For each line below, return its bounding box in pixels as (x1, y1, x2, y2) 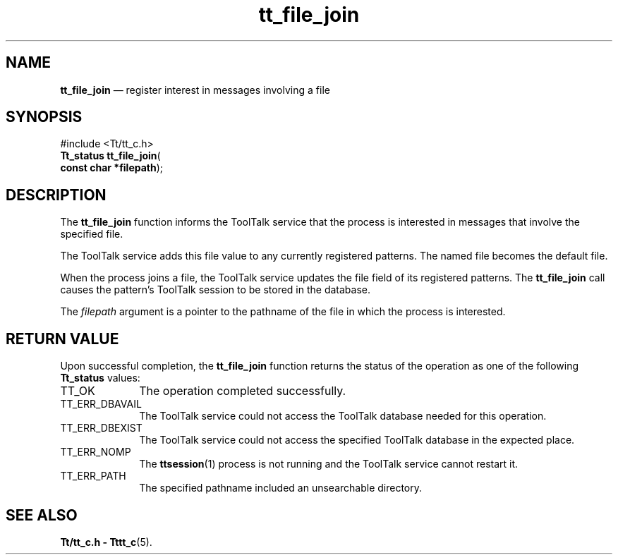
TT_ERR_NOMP (60, 446, 131, 458)
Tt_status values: (60, 372, 140, 384)
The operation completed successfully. (139, 384, 346, 398)
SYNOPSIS (6, 108, 83, 126)
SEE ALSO (6, 506, 78, 524)
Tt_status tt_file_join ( (60, 150, 161, 162)
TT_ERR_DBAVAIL (60, 398, 142, 410)
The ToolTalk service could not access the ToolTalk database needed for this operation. (139, 410, 547, 422)
